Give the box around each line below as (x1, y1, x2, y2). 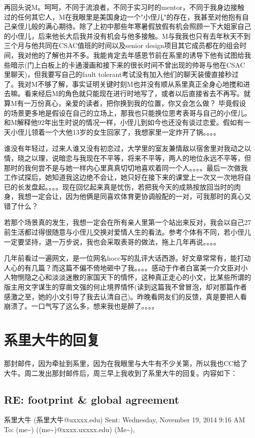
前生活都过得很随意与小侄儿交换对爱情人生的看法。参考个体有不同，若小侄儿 (4, 227, 251, 237)
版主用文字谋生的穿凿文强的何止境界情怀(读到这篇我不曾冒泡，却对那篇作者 (4, 282, 247, 292)
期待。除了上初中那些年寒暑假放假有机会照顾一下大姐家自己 (58, 21, 251, 31)
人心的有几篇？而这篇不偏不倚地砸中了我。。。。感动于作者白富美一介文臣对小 (4, 262, 248, 272)
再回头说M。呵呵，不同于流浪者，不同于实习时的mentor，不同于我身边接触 (4, 2, 245, 12)
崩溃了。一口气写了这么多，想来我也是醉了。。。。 (4, 301, 158, 311)
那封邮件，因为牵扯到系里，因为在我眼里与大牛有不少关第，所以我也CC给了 (4, 358, 248, 368)
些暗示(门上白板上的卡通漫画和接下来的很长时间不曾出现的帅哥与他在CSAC (4, 59, 245, 70)
